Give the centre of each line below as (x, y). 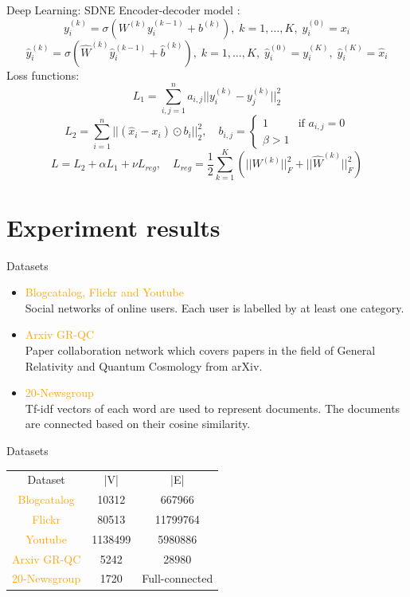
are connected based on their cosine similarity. (138, 424)
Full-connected (178, 578)
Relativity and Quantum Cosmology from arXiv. (144, 365)
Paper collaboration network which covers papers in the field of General (200, 350)
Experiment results (113, 227)
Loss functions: (43, 75)
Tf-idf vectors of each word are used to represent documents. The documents (213, 408)
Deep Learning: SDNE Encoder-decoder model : (123, 10)
